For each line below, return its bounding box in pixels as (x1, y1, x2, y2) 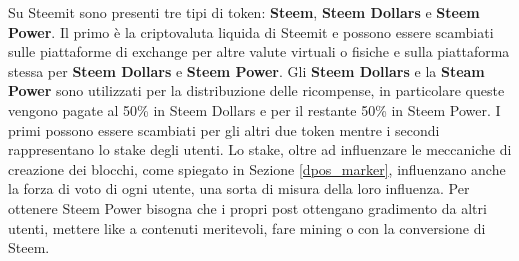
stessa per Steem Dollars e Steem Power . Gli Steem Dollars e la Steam (8, 60, 485, 81)
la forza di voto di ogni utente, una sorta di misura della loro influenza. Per (8, 178, 470, 199)
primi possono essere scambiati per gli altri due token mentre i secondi (8, 119, 440, 140)
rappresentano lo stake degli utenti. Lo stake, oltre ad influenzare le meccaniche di (8, 139, 512, 160)
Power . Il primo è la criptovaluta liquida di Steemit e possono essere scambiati (8, 21, 494, 42)
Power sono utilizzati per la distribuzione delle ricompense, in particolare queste (8, 80, 505, 101)
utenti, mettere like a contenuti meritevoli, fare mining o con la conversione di (8, 217, 486, 238)
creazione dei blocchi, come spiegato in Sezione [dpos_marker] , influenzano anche (8, 158, 506, 179)
